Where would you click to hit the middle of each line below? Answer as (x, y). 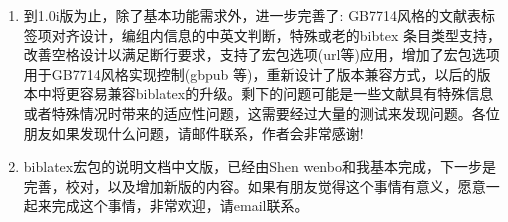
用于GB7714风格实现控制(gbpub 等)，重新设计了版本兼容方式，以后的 (250, 73)
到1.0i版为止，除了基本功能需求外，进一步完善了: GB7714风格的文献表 (252, 15)
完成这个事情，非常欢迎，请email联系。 (180, 205)
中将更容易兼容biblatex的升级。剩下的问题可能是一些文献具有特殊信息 (265, 93)
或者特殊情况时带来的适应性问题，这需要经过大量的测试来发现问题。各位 (261, 112)
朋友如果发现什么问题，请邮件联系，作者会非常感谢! (193, 132)
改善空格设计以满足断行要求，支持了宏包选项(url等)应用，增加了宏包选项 (261, 54)
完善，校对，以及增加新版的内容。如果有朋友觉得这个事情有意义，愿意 (254, 185)
